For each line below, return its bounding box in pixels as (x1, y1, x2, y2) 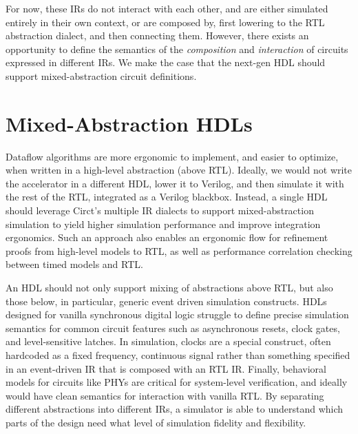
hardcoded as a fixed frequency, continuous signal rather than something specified (6, 348, 350, 362)
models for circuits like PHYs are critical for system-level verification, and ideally (6, 375, 348, 389)
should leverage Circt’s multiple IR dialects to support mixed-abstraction (6, 203, 314, 218)
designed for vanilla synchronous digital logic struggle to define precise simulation (6, 307, 349, 322)
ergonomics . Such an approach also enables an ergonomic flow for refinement (6, 230, 328, 245)
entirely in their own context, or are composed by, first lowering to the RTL (6, 14, 325, 29)
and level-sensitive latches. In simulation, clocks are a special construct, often (6, 334, 331, 349)
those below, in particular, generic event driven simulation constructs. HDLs (6, 293, 327, 308)
